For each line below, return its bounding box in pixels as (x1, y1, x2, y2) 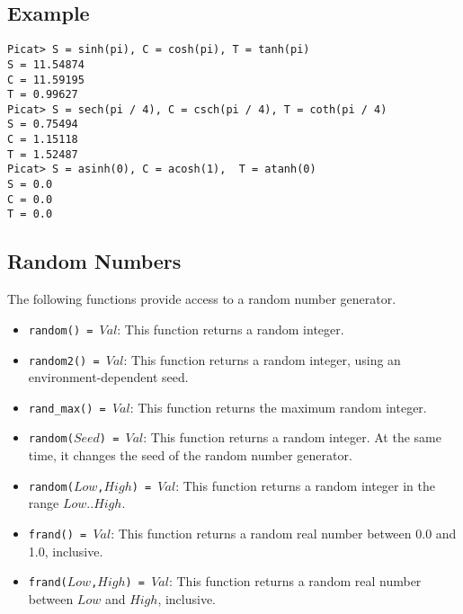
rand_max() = (28, 402, 106, 415)
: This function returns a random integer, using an (123, 350, 401, 369)
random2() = (28, 354, 100, 368)
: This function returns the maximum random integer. (129, 397, 427, 416)
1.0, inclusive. (28, 541, 103, 560)
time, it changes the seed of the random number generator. (28, 446, 352, 465)
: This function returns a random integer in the (175, 476, 436, 494)
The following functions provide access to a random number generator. (7, 289, 396, 308)
